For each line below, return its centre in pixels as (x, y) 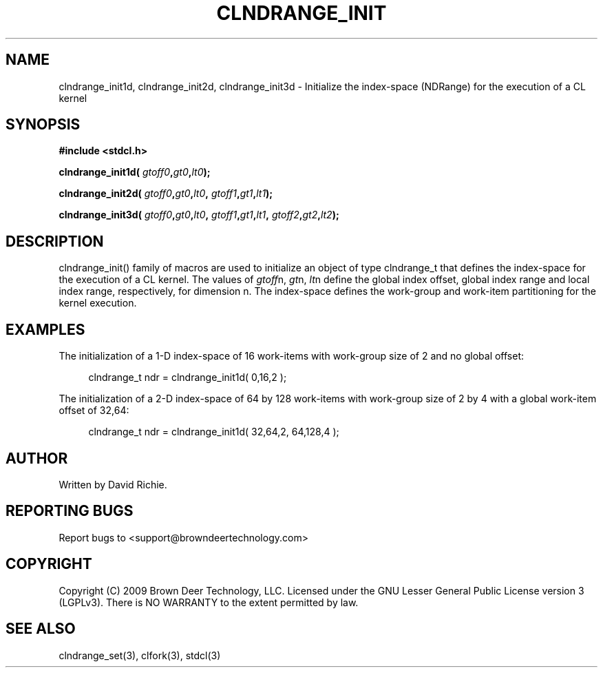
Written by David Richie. (113, 484)
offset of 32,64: (94, 411)
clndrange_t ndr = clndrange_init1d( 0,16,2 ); (188, 377)
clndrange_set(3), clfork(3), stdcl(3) (140, 655)
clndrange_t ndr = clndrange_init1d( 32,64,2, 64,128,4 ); (214, 432)
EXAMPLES (45, 329)
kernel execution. (98, 303)
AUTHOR (37, 458)
